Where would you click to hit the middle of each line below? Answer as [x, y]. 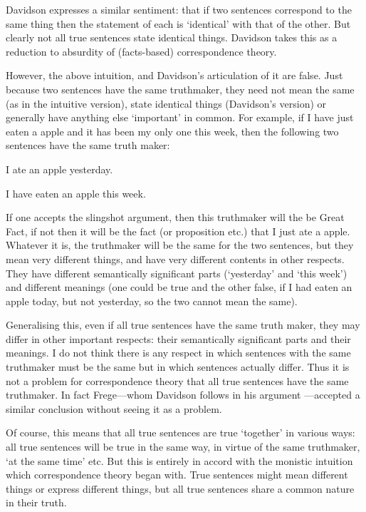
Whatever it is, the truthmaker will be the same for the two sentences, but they [180, 245]
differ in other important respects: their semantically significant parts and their [178, 338]
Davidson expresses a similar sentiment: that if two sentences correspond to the [179, 9]
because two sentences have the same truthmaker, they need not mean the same [180, 89]
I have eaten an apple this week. [76, 193]
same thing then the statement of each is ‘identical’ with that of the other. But [178, 23]
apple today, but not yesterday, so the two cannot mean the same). [152, 301]
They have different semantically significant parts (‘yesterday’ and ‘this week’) [177, 273]
